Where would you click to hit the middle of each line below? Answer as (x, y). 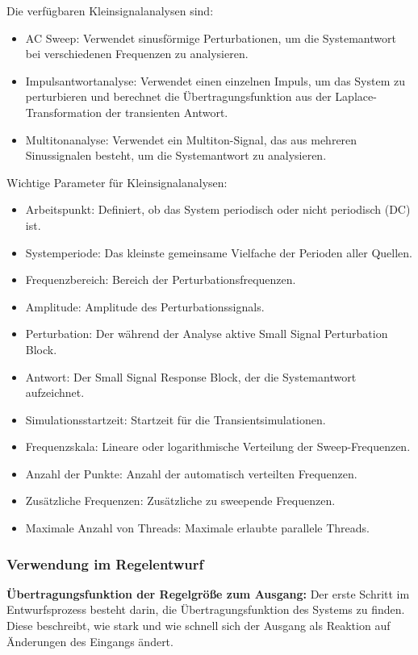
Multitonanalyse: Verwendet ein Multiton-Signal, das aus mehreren (191, 139)
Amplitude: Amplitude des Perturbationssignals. (145, 306)
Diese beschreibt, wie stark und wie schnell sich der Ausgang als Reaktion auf (199, 626)
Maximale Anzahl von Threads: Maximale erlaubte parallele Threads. (197, 528)
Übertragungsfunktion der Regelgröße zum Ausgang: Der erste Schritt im (208, 593)
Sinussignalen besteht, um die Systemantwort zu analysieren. (176, 155)
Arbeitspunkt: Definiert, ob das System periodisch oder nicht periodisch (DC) (218, 209)
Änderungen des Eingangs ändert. (90, 641)
